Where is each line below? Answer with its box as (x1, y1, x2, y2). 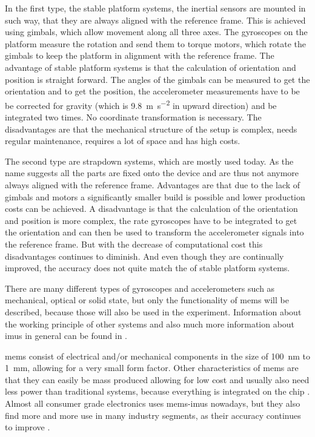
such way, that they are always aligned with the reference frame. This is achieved (5, 13, 306, 26)
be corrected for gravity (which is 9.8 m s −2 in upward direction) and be (5, 97, 277, 111)
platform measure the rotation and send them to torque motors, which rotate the (5, 37, 307, 50)
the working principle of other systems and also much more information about (5, 317, 295, 330)
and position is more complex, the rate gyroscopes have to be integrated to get (5, 214, 297, 226)
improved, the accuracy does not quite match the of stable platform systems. (5, 261, 290, 274)
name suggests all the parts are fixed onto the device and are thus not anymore (5, 166, 299, 179)
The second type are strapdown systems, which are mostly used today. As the (5, 154, 294, 167)
